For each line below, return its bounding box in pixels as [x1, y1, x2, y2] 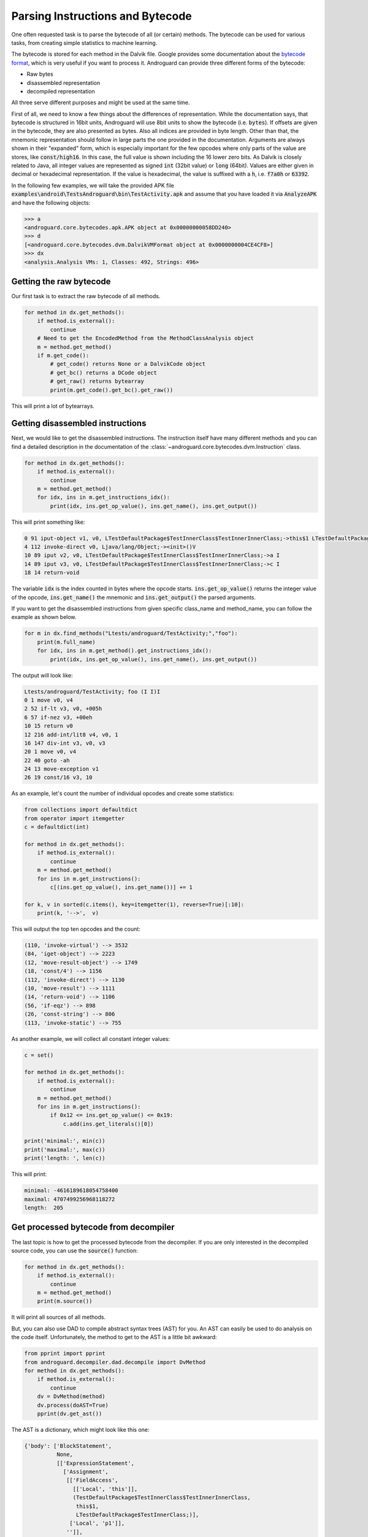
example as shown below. [11, 614, 77, 621]
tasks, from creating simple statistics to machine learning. [11, 39, 158, 46]
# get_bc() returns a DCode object [50, 369, 158, 376]
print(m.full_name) [37, 638, 96, 646]
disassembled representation [26, 79, 101, 86]
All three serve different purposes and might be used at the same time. [11, 99, 190, 106]
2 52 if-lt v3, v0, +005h [24, 705, 102, 713]
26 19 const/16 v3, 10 [24, 774, 93, 781]
